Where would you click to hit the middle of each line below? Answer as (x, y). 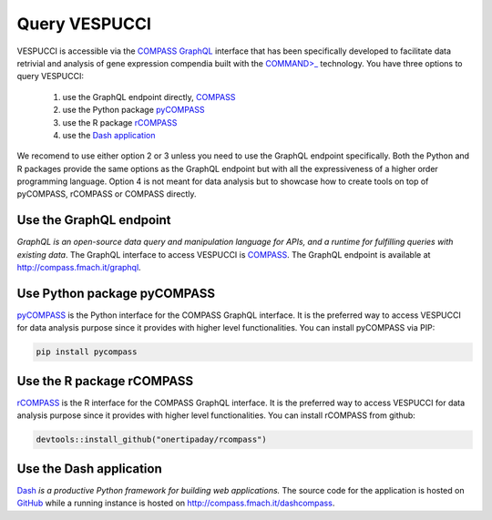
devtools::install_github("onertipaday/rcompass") (152, 440)
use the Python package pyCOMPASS (133, 110)
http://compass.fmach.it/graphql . (79, 268)
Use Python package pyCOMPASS (116, 293)
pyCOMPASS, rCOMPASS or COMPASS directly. (107, 194)
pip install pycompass (87, 352)
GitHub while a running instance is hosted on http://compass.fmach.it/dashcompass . (176, 503)
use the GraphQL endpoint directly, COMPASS (149, 97)
